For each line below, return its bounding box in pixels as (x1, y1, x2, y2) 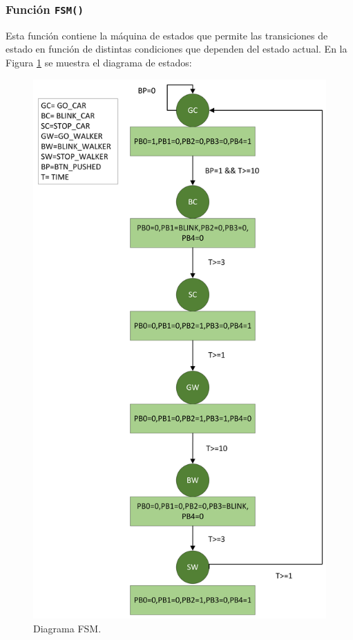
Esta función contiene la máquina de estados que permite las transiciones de (6, 28, 328, 42)
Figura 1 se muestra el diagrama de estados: (6, 55, 192, 69)
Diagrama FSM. (33, 621, 102, 635)
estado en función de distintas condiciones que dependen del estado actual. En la (6, 42, 347, 56)
